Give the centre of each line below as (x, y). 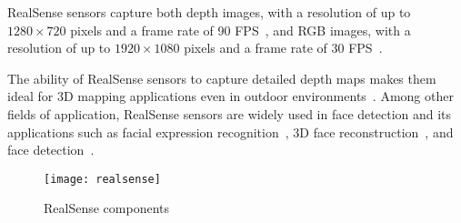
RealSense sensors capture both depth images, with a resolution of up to (209, 12)
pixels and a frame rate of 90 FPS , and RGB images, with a (241, 30)
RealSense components (106, 208)
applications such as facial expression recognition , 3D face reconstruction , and (230, 132)
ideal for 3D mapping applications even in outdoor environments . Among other (230, 96)
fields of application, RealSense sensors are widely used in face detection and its (230, 113)
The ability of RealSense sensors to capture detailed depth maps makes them (222, 78)
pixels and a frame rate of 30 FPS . (283, 48)
